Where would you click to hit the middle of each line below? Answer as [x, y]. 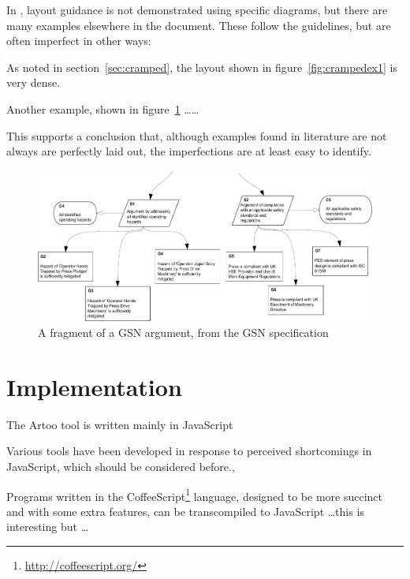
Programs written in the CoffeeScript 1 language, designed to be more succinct [195, 495]
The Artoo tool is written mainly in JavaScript [120, 424]
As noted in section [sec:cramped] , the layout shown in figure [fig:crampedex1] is [202, 67]
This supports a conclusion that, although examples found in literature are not [197, 135]
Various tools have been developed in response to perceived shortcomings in [189, 451]
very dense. [34, 82]
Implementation [94, 386]
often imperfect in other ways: [79, 41]
